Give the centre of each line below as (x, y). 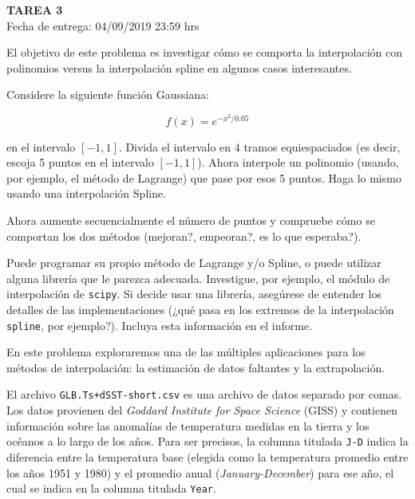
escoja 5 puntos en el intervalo (80, 162)
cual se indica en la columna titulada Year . (111, 488)
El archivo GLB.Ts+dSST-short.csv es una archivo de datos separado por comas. (204, 394)
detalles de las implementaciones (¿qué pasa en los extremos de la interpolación (200, 309)
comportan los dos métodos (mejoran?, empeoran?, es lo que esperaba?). (184, 236)
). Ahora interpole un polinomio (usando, (298, 162)
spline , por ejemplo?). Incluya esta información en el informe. (160, 325)
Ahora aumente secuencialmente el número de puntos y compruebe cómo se (191, 220)
